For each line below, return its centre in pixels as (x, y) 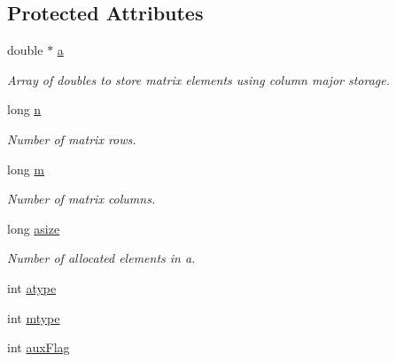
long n (24, 109)
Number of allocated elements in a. (101, 258)
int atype (32, 287)
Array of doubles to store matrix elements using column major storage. (199, 79)
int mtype (34, 317)
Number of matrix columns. (82, 199)
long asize (34, 228)
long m (26, 169)
